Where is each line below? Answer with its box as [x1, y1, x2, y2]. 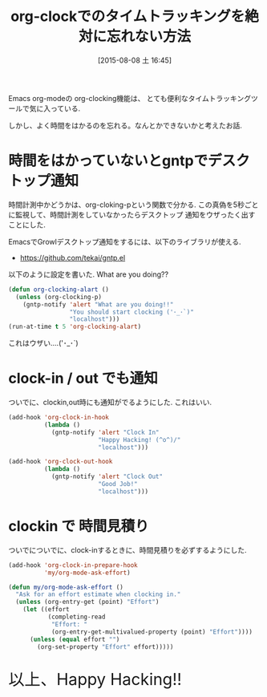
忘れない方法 [106, 27, 191, 46]
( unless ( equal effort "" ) [29, 635, 120, 643]
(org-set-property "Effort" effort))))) [37, 642, 174, 650]
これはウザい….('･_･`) [8, 338, 79, 348]
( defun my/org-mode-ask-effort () [8, 583, 124, 591]
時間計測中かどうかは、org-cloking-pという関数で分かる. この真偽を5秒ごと [8, 200, 259, 209]
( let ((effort [22, 606, 70, 614]
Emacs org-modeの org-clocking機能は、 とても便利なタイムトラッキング [8, 93, 251, 103]
